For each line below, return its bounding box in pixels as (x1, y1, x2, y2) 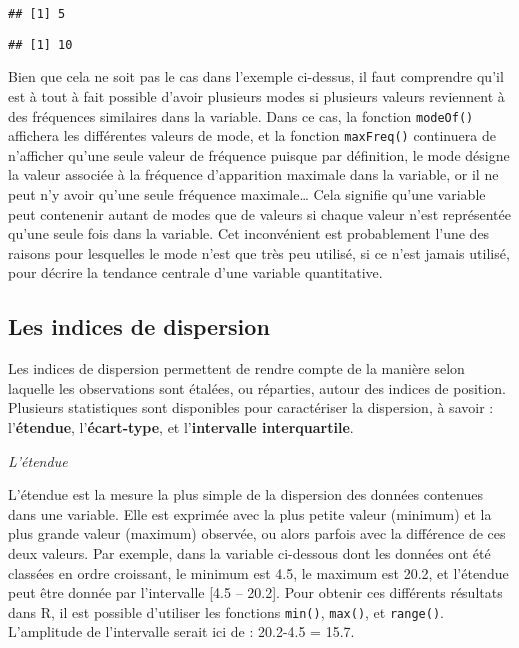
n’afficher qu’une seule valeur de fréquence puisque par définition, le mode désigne (8, 144, 510, 165)
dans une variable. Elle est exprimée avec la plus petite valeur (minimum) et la (8, 503, 492, 524)
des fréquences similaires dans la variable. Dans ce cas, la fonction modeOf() (8, 105, 474, 126)
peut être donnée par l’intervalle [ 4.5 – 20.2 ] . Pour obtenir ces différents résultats (8, 582, 503, 603)
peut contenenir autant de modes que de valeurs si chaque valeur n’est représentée (8, 203, 511, 224)
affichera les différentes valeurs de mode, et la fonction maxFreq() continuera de (8, 125, 496, 146)
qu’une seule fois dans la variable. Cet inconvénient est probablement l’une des (8, 223, 490, 244)
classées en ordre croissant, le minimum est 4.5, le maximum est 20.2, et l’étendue (8, 562, 509, 583)
